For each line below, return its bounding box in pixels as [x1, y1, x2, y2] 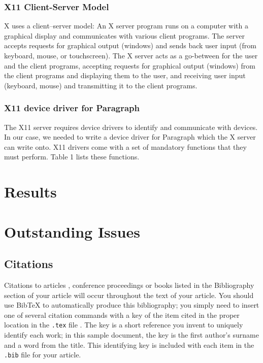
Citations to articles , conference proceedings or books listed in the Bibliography [4, 279, 254, 290]
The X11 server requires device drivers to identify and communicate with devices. [4, 121, 258, 132]
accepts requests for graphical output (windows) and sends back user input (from [4, 40, 256, 51]
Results [4, 181, 57, 202]
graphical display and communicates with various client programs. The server [4, 30, 245, 41]
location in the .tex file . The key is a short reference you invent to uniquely [4, 319, 243, 330]
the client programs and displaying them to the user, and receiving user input [4, 70, 246, 81]
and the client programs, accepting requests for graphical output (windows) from [4, 60, 255, 71]
